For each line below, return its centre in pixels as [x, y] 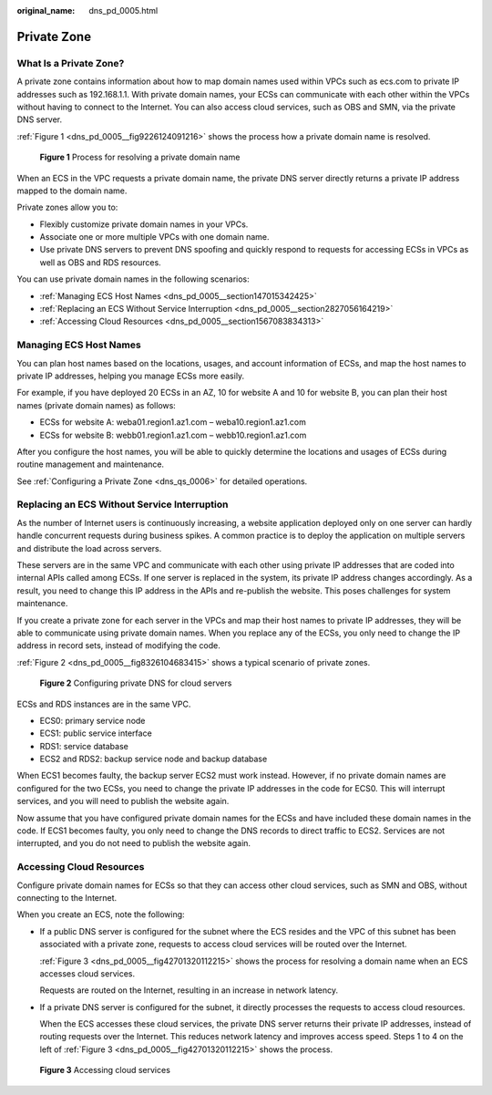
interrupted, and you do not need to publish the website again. [133, 843]
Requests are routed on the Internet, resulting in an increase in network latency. [189, 990]
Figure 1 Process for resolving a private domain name [140, 157]
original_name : [46, 10]
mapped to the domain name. [72, 191]
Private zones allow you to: [67, 207]
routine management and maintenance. [90, 464]
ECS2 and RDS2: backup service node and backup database [154, 759]
